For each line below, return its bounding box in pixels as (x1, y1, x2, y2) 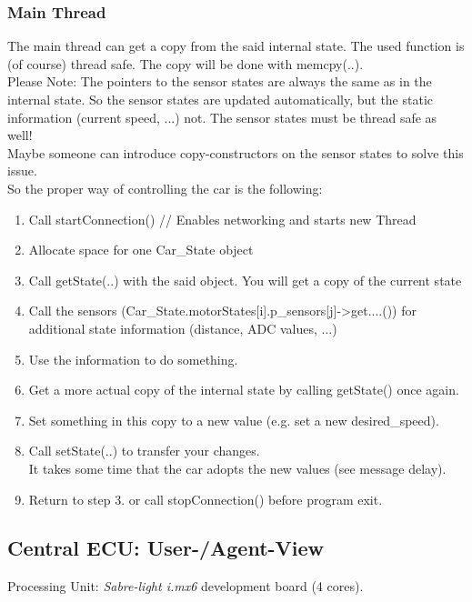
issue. (7, 161, 37, 180)
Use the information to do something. (28, 349, 238, 368)
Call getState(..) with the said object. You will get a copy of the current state (28, 270, 462, 289)
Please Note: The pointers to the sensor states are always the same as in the (7, 72, 432, 91)
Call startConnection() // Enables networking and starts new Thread (28, 209, 417, 228)
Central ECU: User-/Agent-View (7, 534, 325, 562)
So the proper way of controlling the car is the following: (7, 178, 323, 197)
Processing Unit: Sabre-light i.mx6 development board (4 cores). (7, 577, 364, 596)
